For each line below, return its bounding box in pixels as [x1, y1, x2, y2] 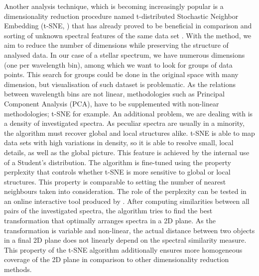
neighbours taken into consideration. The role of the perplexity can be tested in [4, 186, 247, 196]
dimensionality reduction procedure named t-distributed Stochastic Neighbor [4, 10, 239, 21]
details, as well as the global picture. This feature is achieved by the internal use [4, 147, 250, 157]
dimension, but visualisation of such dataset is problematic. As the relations [4, 79, 236, 89]
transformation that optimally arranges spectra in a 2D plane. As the [4, 215, 216, 226]
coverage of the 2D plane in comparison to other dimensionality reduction [4, 254, 229, 265]
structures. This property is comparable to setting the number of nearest [4, 176, 226, 186]
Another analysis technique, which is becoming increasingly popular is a [4, 1, 224, 11]
